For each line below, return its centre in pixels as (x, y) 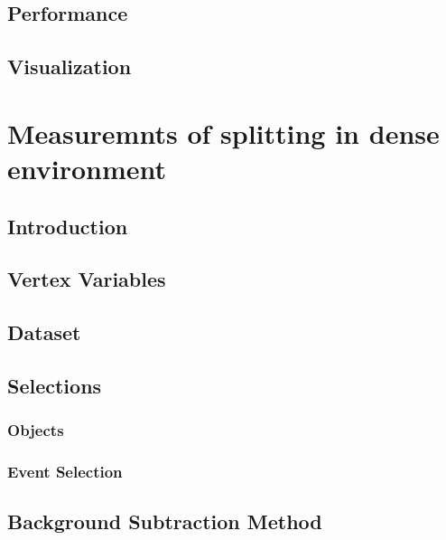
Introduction (68, 226)
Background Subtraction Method (165, 521)
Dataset (44, 332)
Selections (55, 385)
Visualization (70, 66)
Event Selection (65, 472)
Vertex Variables (87, 279)
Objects (36, 430)
